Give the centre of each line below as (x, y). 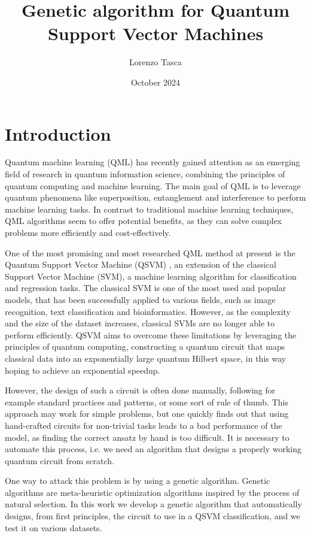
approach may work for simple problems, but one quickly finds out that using (147, 414)
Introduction (58, 133)
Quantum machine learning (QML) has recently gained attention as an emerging (153, 162)
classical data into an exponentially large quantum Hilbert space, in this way (146, 358)
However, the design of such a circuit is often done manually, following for (140, 390)
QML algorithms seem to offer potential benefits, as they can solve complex (143, 221)
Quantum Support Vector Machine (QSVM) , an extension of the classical (141, 264)
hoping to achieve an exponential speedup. (83, 370)
